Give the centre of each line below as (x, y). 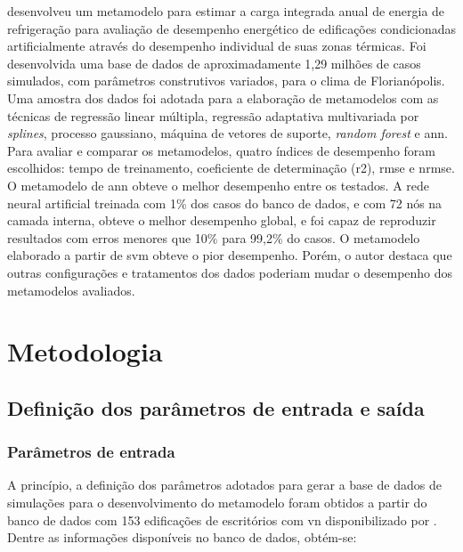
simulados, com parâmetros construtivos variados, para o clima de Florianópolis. (226, 81)
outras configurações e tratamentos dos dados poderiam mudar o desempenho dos (230, 272)
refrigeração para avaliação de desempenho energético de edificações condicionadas (231, 28)
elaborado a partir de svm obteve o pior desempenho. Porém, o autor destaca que (230, 255)
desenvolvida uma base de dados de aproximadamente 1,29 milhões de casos (214, 63)
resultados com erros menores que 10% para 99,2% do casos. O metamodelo (214, 237)
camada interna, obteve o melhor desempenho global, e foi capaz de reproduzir (222, 220)
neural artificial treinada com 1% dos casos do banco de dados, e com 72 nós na (225, 203)
